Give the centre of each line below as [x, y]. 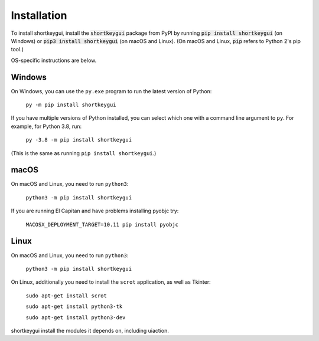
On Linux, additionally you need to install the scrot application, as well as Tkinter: [111, 282]
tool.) [17, 50]
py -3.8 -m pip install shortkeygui [79, 140]
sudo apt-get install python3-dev [76, 317]
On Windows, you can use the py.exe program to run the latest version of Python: [111, 91]
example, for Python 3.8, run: [46, 126]
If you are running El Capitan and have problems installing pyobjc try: [95, 211]
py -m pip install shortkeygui [71, 105]
